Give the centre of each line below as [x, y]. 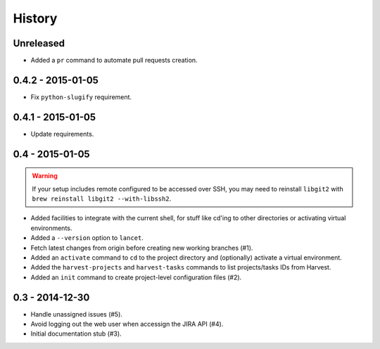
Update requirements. [62, 134]
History [35, 18]
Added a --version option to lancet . [87, 238]
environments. [51, 228]
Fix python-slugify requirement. [81, 97]
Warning [45, 176]
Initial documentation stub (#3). [76, 334]
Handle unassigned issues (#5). [77, 314]
